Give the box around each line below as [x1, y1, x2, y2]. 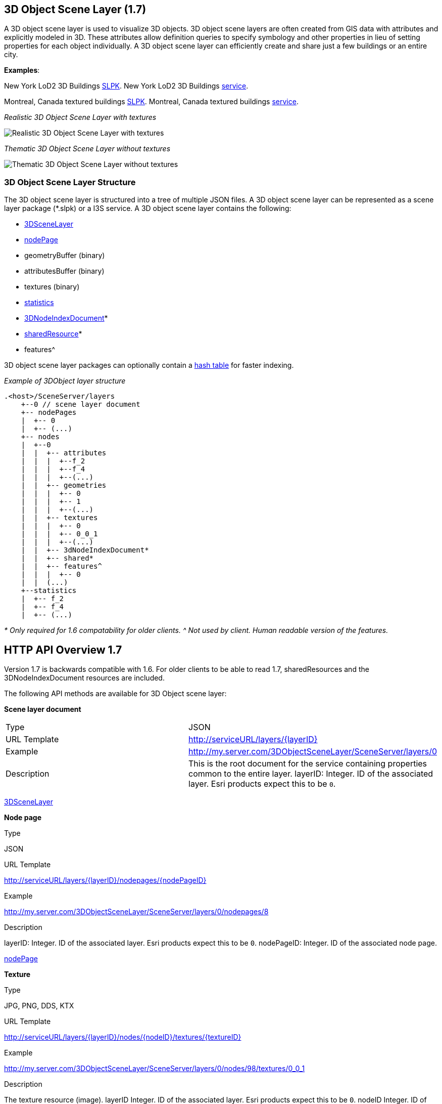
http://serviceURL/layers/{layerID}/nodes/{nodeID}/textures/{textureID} [4, 1033, 241, 1042]
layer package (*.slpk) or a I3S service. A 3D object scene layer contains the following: [4, 204, 291, 213]
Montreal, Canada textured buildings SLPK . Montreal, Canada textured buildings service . [4, 97, 299, 106]
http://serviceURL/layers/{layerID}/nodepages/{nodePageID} [4, 876, 207, 885]
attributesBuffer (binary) [24, 267, 105, 276]
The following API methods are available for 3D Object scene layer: [4, 689, 227, 698]
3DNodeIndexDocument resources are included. [4, 673, 165, 683]
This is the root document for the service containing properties [188, 758, 427, 769]
